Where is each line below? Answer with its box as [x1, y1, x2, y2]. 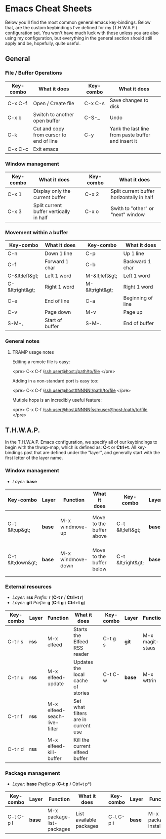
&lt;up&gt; [7, 526, 31, 533]
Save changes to [109, 97, 149, 104]
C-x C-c [7, 145, 29, 152]
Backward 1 [123, 258, 152, 265]
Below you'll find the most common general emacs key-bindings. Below [5, 19, 151, 25]
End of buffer [123, 320, 154, 327]
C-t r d [7, 746, 24, 753]
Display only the [33, 187, 71, 194]
